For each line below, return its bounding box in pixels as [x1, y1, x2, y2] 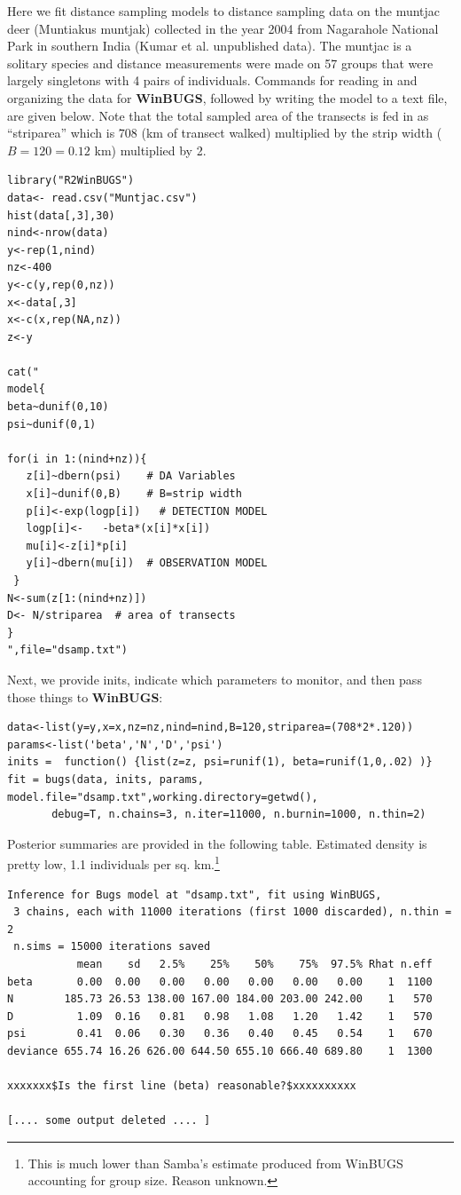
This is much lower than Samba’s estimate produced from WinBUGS [27, 1153, 403, 1172]
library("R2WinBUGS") [7, 174, 135, 187]
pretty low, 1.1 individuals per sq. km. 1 [7, 852, 220, 873]
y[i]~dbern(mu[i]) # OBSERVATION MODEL [26, 557, 268, 570]
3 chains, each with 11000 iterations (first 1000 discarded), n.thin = [13, 906, 452, 919]
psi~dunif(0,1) [7, 417, 97, 431]
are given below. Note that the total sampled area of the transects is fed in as [7, 106, 429, 124]
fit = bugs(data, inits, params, [7, 772, 204, 786]
